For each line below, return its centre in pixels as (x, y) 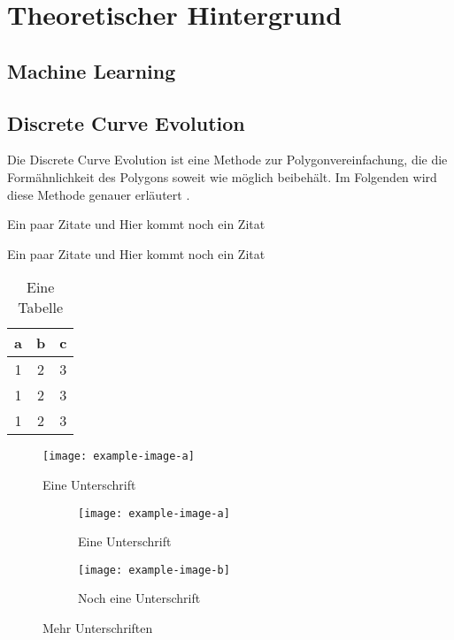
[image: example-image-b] (154, 570)
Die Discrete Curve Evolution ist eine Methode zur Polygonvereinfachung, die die (227, 160)
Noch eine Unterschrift (139, 598)
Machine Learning (92, 70)
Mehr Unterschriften (98, 628)
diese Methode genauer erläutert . (99, 194)
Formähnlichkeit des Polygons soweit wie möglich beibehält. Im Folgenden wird (222, 176)
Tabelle (41, 308)
